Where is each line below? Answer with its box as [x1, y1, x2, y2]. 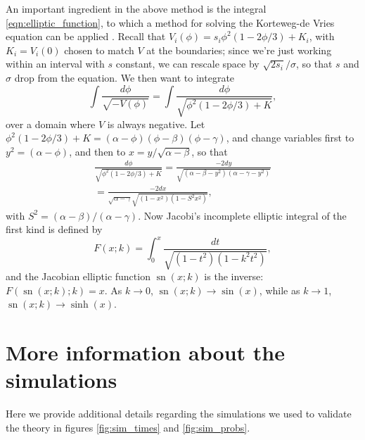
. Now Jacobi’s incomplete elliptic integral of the [138, 208, 347, 222]
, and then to [69, 144, 126, 158]
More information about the [6, 338, 285, 367]
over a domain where [6, 116, 96, 131]
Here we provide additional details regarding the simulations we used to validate [6, 406, 352, 421]
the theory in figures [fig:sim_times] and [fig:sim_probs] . [6, 420, 250, 434]
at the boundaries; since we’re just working [146, 42, 332, 57]
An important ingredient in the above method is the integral [6, 1, 267, 15]
